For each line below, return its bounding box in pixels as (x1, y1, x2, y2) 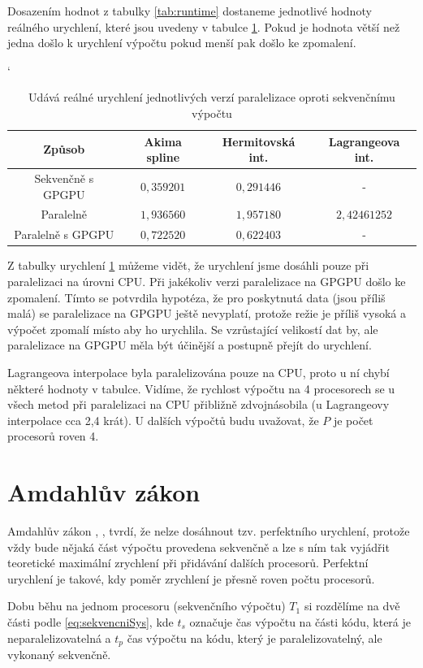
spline (146, 149, 180, 166)
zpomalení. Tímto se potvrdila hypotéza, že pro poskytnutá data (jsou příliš (7, 288, 386, 306)
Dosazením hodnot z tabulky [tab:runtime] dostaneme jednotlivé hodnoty (7, 2, 372, 19)
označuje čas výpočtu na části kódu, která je (189, 614, 411, 630)
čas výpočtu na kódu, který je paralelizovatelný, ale (127, 629, 382, 646)
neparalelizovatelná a (7, 629, 111, 646)
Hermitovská (222, 132, 296, 150)
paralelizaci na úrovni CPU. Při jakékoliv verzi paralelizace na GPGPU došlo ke (7, 272, 406, 289)
